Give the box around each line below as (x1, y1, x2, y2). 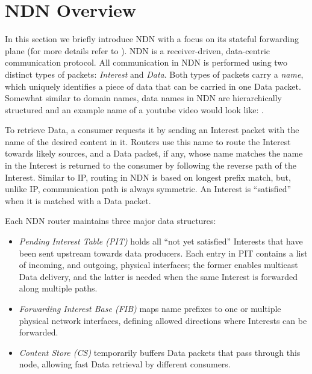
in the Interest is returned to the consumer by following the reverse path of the (5, 159, 296, 172)
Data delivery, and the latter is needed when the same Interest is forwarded (19, 270, 298, 282)
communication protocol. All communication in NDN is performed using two (5, 56, 288, 69)
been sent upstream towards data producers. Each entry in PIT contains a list (19, 246, 308, 259)
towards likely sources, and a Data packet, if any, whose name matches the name (5, 147, 303, 160)
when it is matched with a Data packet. (5, 194, 151, 207)
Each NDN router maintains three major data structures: (5, 214, 216, 227)
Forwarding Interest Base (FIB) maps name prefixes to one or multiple (19, 302, 281, 314)
